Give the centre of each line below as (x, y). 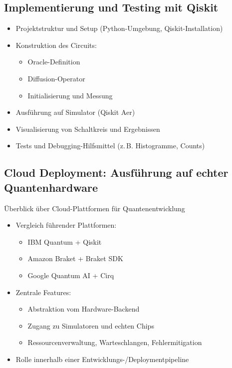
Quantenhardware (51, 187)
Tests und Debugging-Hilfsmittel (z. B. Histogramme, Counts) (110, 146)
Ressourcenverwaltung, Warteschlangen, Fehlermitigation (115, 342)
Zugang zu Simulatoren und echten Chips (91, 325)
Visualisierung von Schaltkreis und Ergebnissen (88, 129)
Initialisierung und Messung (70, 95)
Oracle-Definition (54, 62)
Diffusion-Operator (56, 78)
